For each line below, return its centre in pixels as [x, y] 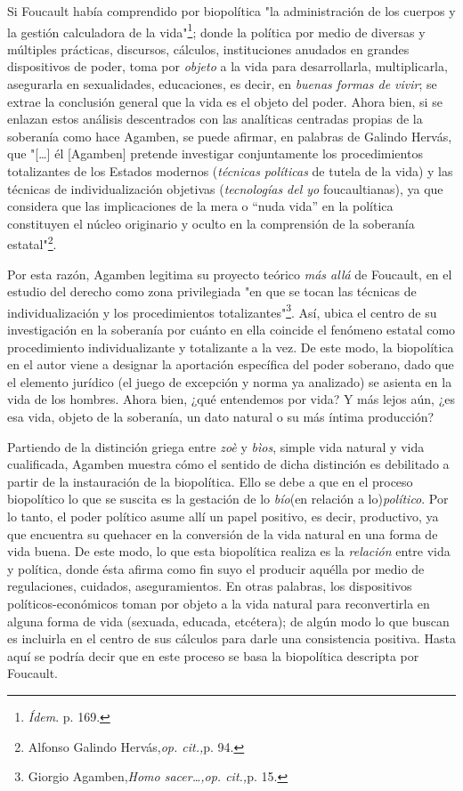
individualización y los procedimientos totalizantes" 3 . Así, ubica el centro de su [222, 311]
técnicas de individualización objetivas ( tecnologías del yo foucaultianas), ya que [225, 188]
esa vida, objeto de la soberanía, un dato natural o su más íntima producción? [221, 417]
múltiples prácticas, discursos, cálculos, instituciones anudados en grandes [208, 48]
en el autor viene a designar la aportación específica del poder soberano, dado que [231, 364]
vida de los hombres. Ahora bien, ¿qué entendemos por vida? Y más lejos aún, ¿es [231, 399]
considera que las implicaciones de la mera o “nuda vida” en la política [200, 206]
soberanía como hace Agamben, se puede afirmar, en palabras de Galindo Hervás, [230, 136]
